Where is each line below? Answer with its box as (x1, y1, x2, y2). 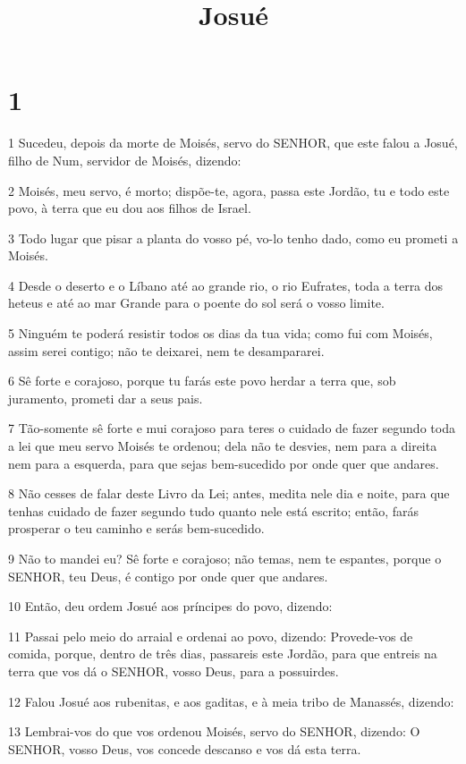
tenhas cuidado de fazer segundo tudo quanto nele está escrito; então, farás (8, 501, 419, 520)
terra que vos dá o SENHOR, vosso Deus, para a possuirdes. (8, 661, 339, 680)
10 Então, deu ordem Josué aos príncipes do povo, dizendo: (8, 597, 333, 615)
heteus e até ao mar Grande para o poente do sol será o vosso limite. (8, 293, 385, 312)
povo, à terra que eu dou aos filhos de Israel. (8, 199, 251, 217)
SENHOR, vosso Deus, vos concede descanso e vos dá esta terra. (8, 739, 361, 758)
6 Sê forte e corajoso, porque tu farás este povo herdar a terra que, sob (8, 371, 396, 390)
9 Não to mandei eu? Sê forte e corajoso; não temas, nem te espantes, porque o (8, 549, 442, 567)
